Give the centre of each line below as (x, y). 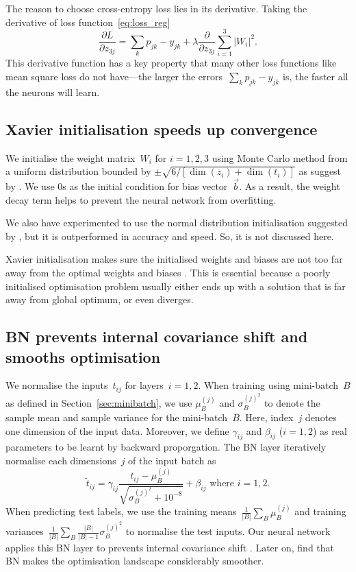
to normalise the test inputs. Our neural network (228, 531)
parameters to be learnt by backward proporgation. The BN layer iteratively (166, 447)
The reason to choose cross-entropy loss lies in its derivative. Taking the (156, 8)
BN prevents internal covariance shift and (157, 336)
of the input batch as (172, 461)
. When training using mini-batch (268, 385)
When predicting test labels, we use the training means (121, 511)
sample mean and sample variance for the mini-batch (117, 417)
